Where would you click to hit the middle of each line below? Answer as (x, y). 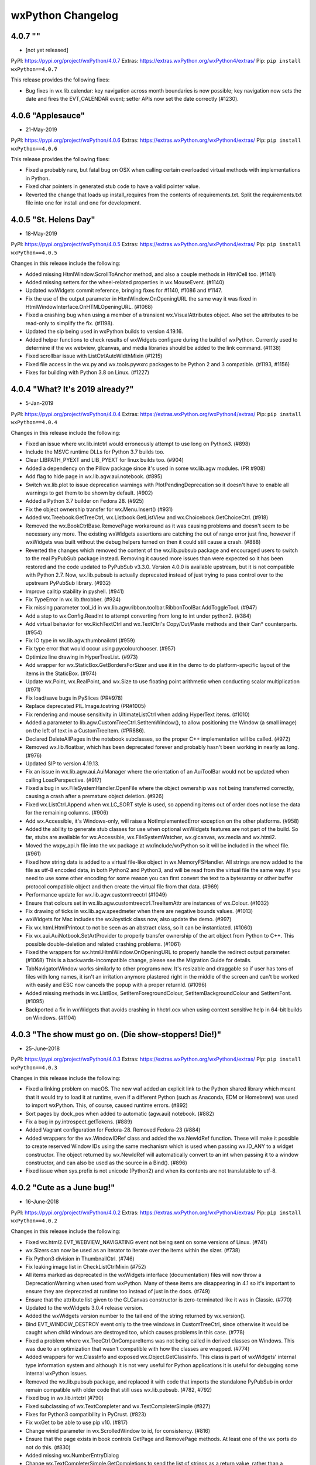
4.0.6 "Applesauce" (48, 115)
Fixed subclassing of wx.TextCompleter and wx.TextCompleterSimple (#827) (118, 1406)
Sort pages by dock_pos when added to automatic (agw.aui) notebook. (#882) (120, 1113)
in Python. (38, 178)
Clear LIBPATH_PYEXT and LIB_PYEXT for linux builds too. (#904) (105, 460)
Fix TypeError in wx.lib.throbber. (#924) (73, 599)
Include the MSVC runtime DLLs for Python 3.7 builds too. (95, 452)
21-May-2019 (42, 130)
